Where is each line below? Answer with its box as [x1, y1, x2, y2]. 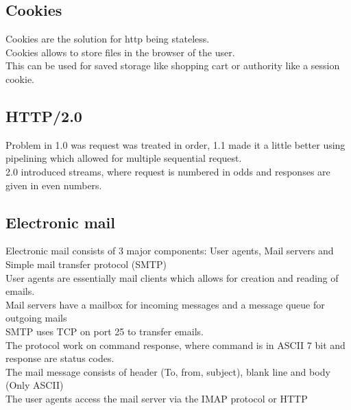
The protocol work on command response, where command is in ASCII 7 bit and [5, 337, 346, 352]
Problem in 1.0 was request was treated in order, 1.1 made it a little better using [5, 137, 346, 152]
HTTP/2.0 [5, 105, 82, 126]
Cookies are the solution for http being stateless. [5, 32, 210, 46]
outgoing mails [5, 311, 67, 325]
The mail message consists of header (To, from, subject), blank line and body [5, 364, 330, 378]
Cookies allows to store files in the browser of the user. [5, 45, 235, 59]
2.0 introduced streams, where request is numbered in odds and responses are [5, 164, 330, 178]
